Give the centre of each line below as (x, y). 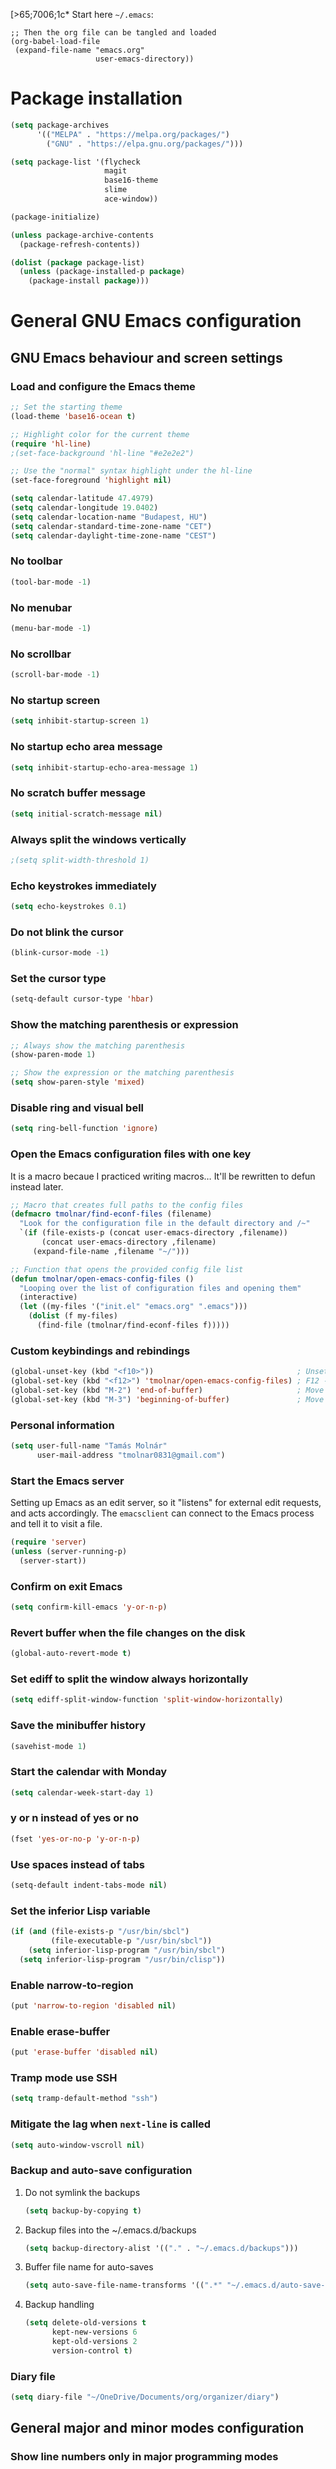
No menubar (41, 607)
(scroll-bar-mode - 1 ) (55, 675)
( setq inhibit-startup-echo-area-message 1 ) (104, 767)
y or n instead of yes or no (75, 1818)
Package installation (96, 98)
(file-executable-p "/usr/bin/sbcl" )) (131, 1941)
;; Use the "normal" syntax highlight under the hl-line (131, 471)
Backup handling (59, 2305)
